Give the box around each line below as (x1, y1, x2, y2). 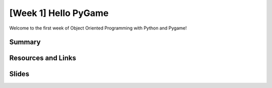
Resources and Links (9, 54, 77, 62)
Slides (9, 70, 30, 78)
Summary (9, 38, 41, 46)
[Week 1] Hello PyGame (9, 7, 109, 18)
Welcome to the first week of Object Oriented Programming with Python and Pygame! (9, 25, 187, 31)
